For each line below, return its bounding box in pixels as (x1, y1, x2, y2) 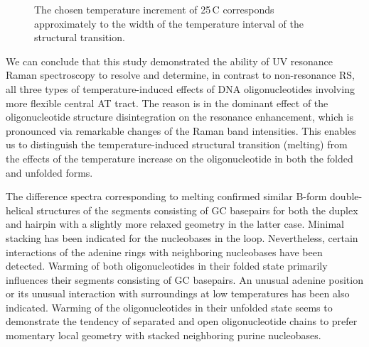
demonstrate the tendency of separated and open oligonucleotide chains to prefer (6, 314, 358, 329)
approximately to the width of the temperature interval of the (34, 16, 304, 31)
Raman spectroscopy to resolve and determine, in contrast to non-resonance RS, (6, 67, 355, 82)
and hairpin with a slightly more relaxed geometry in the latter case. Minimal (6, 216, 344, 231)
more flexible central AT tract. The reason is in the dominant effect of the (6, 95, 328, 110)
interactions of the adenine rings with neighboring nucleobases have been (6, 244, 323, 259)
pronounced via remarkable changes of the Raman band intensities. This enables (6, 123, 356, 138)
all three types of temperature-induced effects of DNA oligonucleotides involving (6, 81, 355, 96)
